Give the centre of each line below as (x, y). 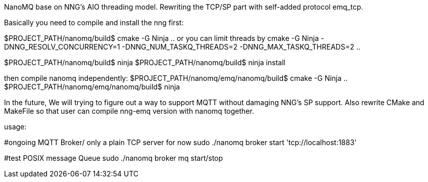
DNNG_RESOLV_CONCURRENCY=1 (62, 47)
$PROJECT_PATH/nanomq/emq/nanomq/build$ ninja (92, 87)
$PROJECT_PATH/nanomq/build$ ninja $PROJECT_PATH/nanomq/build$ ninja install (145, 62)
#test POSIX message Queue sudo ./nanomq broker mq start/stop (114, 158)
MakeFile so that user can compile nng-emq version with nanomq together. (129, 111)
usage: (15, 127)
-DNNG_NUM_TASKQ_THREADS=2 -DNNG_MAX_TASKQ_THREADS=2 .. (241, 47)
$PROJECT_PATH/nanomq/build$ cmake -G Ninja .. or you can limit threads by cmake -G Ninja (161, 38)
